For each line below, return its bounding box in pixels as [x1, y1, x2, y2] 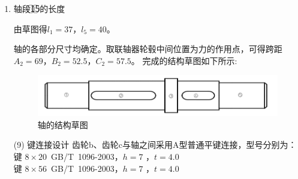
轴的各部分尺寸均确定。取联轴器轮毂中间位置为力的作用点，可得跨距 [13, 43, 282, 55]
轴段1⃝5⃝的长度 [13, 2, 65, 14]
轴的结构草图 [37, 118, 88, 131]
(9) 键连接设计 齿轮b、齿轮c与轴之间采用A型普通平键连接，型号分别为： [13, 138, 297, 151]
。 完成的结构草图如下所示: [131, 54, 237, 66]
